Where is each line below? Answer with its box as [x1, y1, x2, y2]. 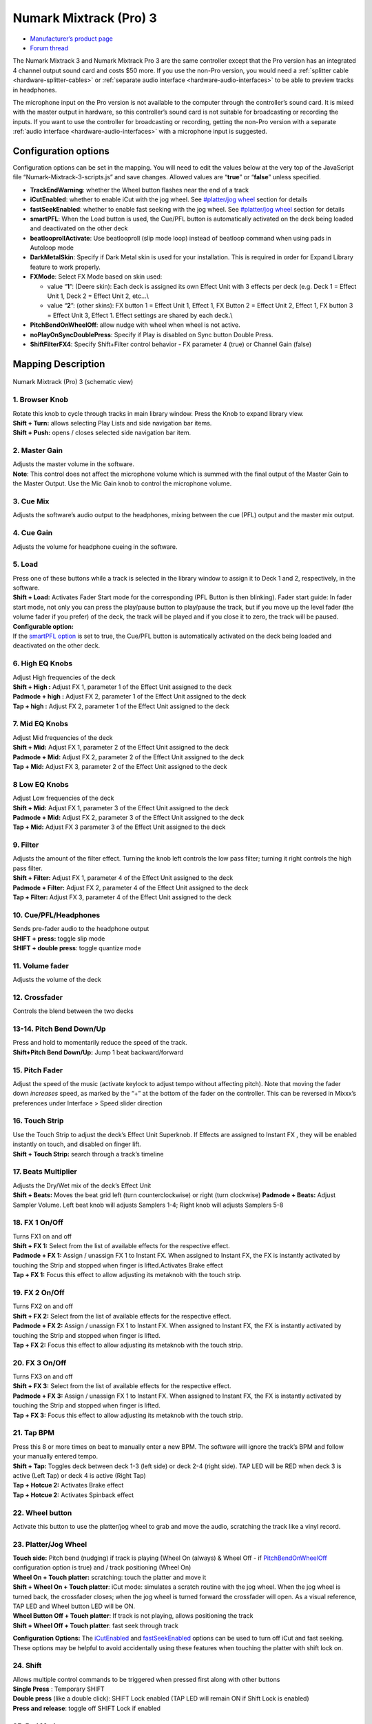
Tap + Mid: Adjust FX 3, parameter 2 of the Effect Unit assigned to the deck [12, 763, 227, 771]
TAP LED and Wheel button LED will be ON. [12, 1602, 136, 1610]
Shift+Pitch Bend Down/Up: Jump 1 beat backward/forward [12, 1048, 184, 1056]
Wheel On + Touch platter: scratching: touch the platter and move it [12, 1573, 207, 1581]
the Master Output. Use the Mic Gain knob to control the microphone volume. [12, 479, 232, 488]
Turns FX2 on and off [12, 1302, 74, 1310]
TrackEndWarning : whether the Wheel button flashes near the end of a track [30, 186, 249, 194]
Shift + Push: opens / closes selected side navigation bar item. [12, 428, 192, 437]
